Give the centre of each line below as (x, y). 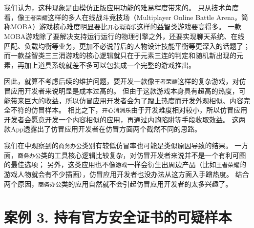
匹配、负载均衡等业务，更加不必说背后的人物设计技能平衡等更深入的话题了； (127, 46)
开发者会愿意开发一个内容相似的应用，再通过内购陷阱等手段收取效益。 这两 (125, 119)
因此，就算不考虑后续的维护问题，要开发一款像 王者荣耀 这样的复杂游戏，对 (122, 81)
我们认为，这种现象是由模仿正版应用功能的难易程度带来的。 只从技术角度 (121, 7)
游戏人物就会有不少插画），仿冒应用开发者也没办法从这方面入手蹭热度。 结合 (127, 174)
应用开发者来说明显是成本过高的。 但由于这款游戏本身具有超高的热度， (125, 90)
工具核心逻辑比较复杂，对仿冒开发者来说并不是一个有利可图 (150, 155)
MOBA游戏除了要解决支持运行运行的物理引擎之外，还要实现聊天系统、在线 (124, 36)
